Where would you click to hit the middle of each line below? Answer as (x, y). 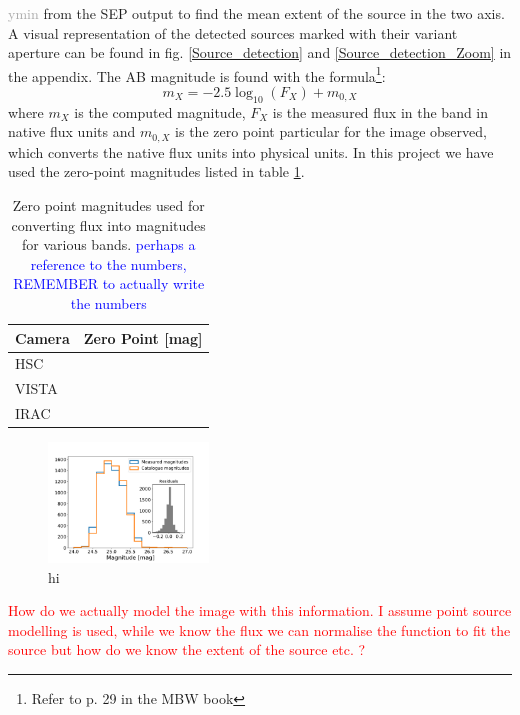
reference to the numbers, (108, 263)
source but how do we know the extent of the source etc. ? (187, 649)
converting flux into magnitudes (108, 224)
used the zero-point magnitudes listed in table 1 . (156, 171)
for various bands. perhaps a (108, 244)
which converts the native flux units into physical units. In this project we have (251, 151)
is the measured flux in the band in (380, 111)
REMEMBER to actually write (109, 283)
